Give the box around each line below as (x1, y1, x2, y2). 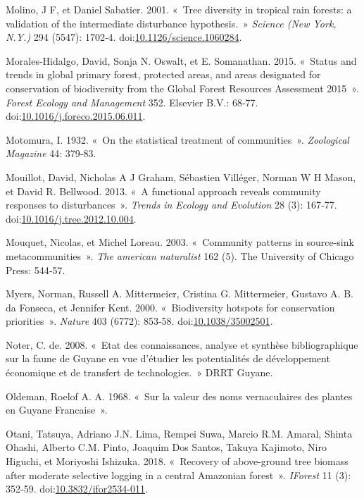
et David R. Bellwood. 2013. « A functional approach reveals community (6, 183, 321, 198)
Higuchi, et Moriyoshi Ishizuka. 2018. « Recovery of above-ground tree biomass (6, 454, 349, 469)
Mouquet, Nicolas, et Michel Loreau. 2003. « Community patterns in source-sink (6, 235, 354, 249)
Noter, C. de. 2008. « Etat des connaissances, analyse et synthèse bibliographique (6, 337, 358, 352)
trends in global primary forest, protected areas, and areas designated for (6, 67, 321, 82)
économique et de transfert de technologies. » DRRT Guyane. (6, 365, 273, 380)
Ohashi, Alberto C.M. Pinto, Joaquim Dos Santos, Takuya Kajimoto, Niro (6, 440, 327, 454)
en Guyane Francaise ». (6, 402, 108, 417)
